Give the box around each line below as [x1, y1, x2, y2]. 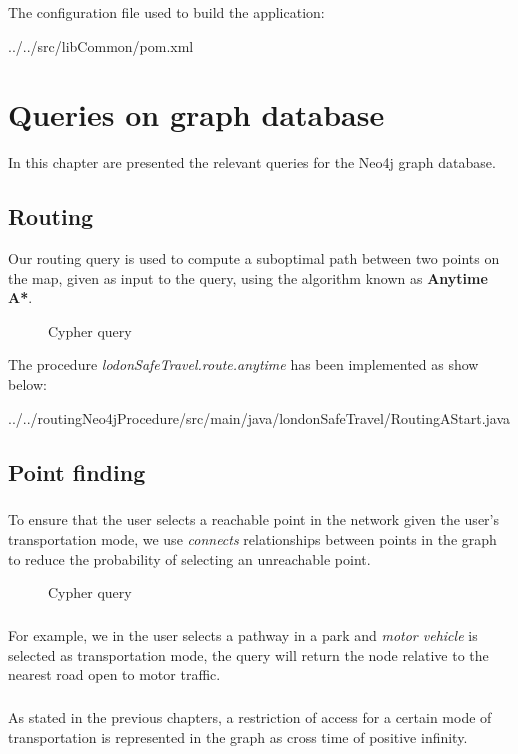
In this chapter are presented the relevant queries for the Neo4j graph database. [8, 152, 496, 173]
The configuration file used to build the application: [8, 2, 325, 22]
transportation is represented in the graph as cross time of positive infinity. [8, 726, 468, 747]
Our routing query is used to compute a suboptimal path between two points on [8, 248, 500, 269]
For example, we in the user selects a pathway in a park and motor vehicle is [8, 625, 478, 646]
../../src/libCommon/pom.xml [8, 35, 194, 56]
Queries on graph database [8, 94, 385, 135]
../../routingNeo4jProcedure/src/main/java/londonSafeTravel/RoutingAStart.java [8, 407, 511, 428]
